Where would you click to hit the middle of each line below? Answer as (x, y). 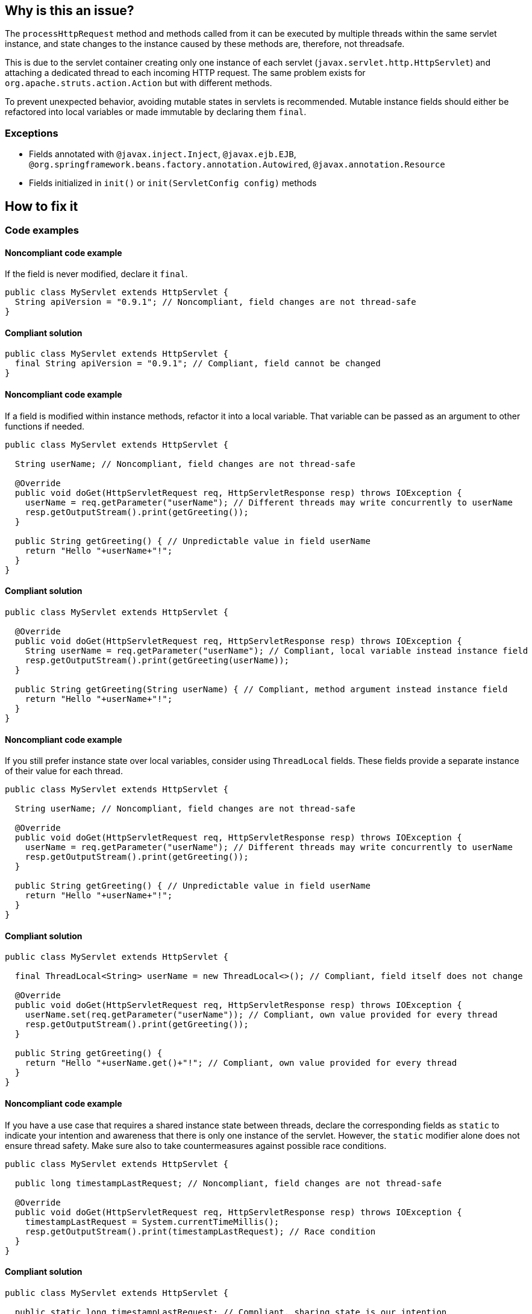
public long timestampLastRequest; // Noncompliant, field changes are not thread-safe (228, 1183)
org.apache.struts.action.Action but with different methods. (139, 83)
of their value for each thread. (64, 771)
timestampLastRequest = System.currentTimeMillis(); (152, 1222)
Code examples (42, 230)
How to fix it (42, 206)
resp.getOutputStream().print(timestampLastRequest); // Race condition (200, 1231)
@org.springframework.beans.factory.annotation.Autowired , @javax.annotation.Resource (237, 164)
